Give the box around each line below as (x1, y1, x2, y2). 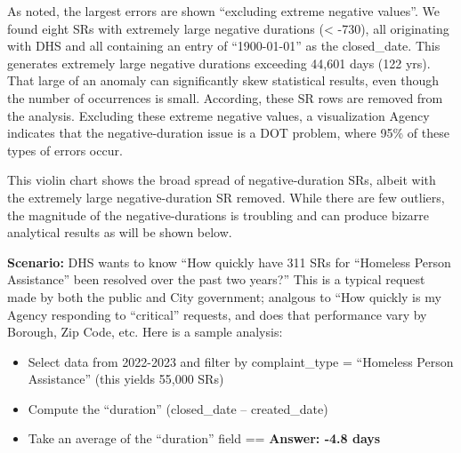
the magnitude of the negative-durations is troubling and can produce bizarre (7, 205, 430, 224)
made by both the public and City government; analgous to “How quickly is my (7, 287, 441, 306)
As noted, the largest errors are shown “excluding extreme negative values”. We (7, 2, 440, 20)
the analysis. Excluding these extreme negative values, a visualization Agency (7, 106, 430, 124)
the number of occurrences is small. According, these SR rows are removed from (7, 88, 443, 107)
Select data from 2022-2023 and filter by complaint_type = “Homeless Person (28, 352, 454, 370)
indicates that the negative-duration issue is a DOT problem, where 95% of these (7, 123, 449, 142)
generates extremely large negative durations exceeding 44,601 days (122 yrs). (7, 53, 431, 72)
